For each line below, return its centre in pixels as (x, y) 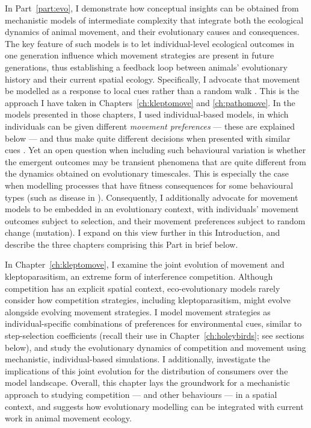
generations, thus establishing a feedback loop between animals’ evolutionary (146, 67)
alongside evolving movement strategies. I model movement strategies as (138, 311)
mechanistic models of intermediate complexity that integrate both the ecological (154, 20)
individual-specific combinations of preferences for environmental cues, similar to (153, 323)
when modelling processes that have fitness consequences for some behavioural (149, 185)
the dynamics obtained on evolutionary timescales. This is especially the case (147, 173)
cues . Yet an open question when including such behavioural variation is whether (155, 150)
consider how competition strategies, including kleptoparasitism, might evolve (148, 300)
